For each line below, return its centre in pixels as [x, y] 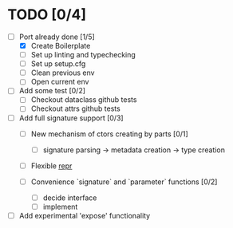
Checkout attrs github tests [75, 108]
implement [60, 206]
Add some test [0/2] [52, 91]
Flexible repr [51, 166]
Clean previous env [63, 73]
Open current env [60, 82]
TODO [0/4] [47, 15]
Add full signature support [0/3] [71, 118]
